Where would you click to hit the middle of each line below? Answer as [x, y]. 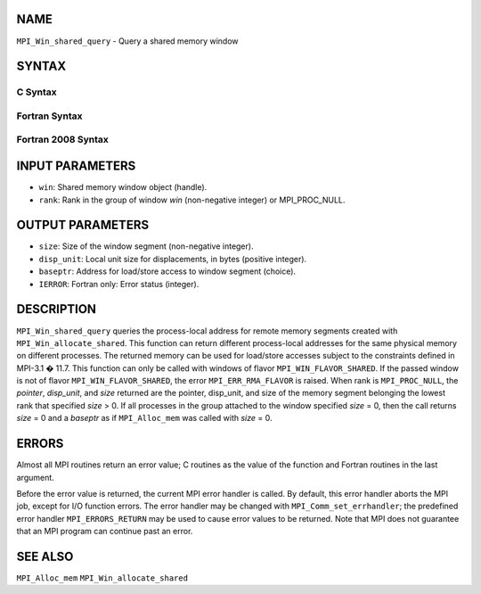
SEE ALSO [45, 556]
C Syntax [37, 92]
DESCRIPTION [57, 309]
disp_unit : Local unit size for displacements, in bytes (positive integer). [173, 259]
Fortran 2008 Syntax [62, 140]
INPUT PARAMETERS [76, 166]
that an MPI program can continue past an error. [105, 532]
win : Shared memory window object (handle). [123, 187]
